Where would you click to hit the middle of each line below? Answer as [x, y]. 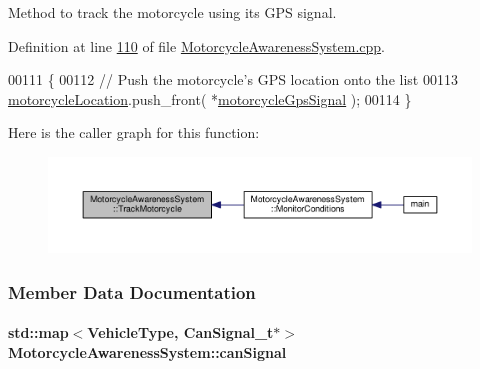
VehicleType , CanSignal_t [180, 332]
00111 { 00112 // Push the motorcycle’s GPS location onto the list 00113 [233, 79]
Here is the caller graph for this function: [134, 132]
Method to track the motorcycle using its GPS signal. [172, 12]
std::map [38, 332]
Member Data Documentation [132, 291]
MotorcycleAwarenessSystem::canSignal [147, 351]
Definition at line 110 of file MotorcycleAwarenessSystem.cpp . [196, 45]
